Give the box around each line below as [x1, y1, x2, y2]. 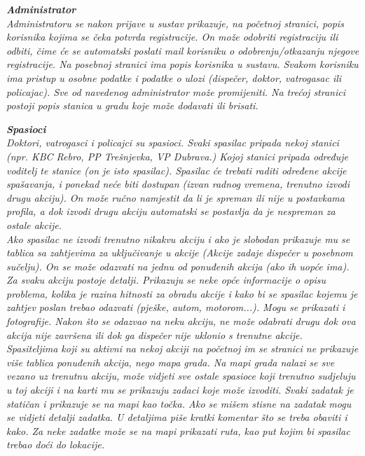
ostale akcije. [6, 217, 62, 232]
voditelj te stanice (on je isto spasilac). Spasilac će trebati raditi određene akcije [6, 163, 347, 177]
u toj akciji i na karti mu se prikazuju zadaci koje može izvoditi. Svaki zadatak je [6, 382, 354, 397]
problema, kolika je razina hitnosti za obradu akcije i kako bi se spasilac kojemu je [6, 286, 358, 300]
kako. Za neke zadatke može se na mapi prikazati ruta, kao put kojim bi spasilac [6, 423, 350, 438]
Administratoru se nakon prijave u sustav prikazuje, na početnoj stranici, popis [6, 15, 344, 30]
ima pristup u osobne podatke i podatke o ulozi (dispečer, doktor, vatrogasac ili [6, 70, 342, 85]
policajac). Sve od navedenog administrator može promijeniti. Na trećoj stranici [6, 84, 346, 99]
